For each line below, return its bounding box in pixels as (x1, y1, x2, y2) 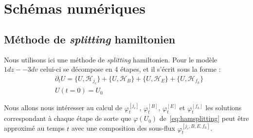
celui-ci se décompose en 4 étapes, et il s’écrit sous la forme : (40, 64, 221, 74)
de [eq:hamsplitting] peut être (159, 113, 249, 123)
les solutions (205, 102, 242, 113)
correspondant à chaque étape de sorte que (4, 113, 131, 123)
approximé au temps (4, 123, 65, 133)
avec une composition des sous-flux (71, 123, 175, 133)
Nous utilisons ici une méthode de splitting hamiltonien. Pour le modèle (4, 54, 217, 64)
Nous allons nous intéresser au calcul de (4, 102, 123, 113)
